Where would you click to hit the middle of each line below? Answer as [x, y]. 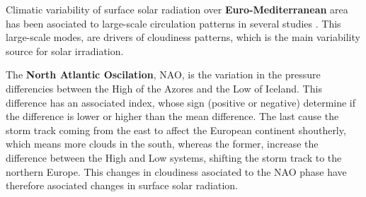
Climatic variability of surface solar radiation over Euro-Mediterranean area [177, 9]
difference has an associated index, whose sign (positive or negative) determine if [181, 102]
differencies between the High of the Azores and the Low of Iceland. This [164, 88]
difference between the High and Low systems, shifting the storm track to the [174, 157]
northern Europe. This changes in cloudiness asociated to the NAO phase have [176, 171]
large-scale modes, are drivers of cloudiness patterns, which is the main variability [183, 37]
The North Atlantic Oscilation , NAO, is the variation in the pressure [163, 74]
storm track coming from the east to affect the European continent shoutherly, [176, 130]
